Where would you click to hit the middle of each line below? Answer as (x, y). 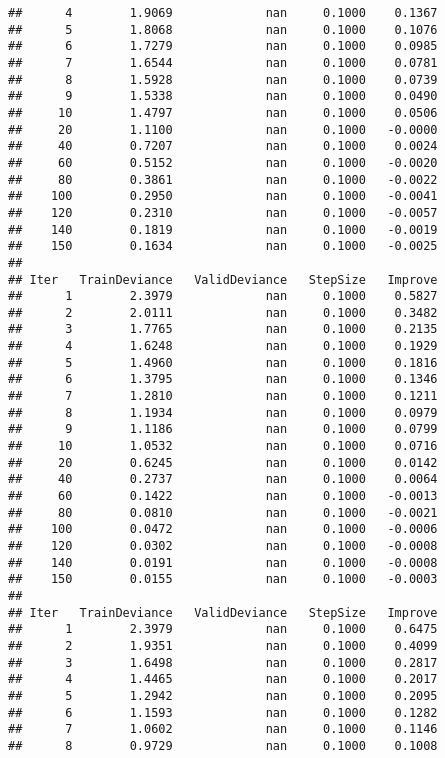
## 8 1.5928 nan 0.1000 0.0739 (223, 79)
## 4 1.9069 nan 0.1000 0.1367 (223, 13)
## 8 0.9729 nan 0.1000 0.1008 (223, 745)
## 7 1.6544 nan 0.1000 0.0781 (223, 62)
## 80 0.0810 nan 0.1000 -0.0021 (223, 512)
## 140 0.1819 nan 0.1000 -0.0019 (223, 229)
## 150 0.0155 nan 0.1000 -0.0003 (223, 579)
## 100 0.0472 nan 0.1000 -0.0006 (223, 529)
